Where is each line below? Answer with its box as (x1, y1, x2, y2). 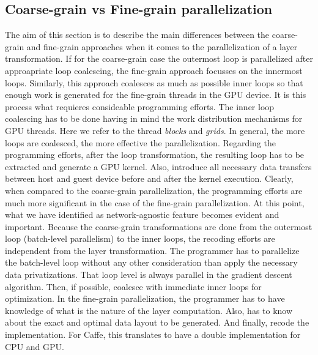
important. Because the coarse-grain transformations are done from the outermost (5, 220, 312, 233)
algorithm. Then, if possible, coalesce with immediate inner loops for (5, 280, 262, 293)
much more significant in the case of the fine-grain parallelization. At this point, (5, 196, 305, 209)
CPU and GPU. (5, 340, 64, 353)
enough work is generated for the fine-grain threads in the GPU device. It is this (5, 88, 306, 101)
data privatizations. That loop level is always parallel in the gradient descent (5, 268, 292, 281)
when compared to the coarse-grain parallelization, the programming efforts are (5, 184, 303, 196)
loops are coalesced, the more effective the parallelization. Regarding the (5, 136, 276, 149)
